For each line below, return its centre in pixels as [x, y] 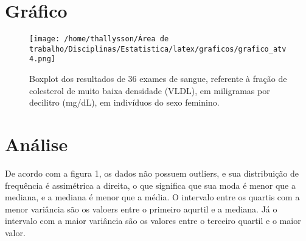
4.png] [42, 59]
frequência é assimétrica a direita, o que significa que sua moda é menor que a [150, 185]
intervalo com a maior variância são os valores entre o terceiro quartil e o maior [153, 221]
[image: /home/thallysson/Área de [99, 39]
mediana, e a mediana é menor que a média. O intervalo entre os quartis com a [152, 197]
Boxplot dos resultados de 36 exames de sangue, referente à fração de [158, 79]
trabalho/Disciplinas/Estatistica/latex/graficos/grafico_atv [158, 49]
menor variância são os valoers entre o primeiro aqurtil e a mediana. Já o [141, 209]
